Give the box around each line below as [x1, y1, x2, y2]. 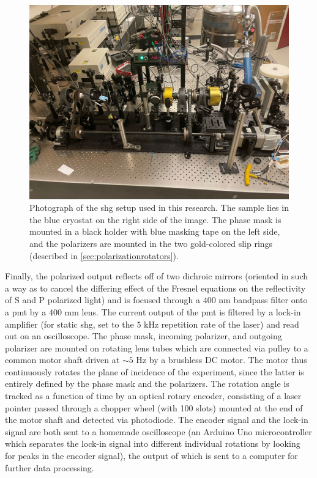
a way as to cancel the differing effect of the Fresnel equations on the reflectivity [5, 281, 306, 294]
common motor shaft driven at [5, 353, 120, 366]
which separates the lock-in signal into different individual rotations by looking [5, 437, 300, 450]
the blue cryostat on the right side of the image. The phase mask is [29, 213, 282, 226]
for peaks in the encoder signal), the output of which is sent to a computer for [5, 449, 298, 462]
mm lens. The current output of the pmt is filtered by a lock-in [64, 305, 301, 318]
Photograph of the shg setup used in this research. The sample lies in [29, 201, 289, 214]
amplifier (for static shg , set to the [5, 317, 134, 330]
